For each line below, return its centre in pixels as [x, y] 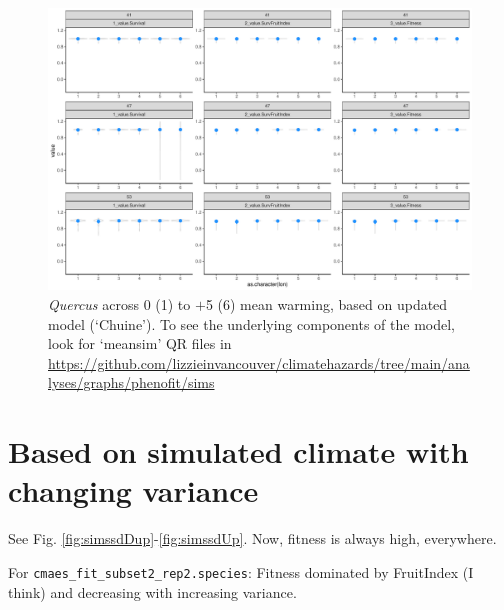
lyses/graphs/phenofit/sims [131, 382]
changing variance [133, 490]
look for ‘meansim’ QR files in [140, 343]
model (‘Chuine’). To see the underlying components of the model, [251, 323]
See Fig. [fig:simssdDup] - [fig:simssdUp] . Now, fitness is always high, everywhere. [252, 538]
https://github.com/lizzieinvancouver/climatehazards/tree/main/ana [259, 362]
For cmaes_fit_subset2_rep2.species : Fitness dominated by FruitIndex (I [241, 571]
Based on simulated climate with [238, 451]
